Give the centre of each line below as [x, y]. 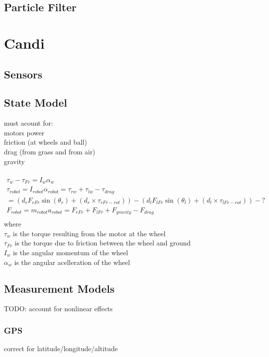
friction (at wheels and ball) [45, 142]
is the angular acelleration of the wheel [72, 262]
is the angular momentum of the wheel [71, 252]
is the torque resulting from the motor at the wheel [89, 233]
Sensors [23, 74]
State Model [36, 103]
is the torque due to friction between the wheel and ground [103, 243]
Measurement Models [59, 288]
